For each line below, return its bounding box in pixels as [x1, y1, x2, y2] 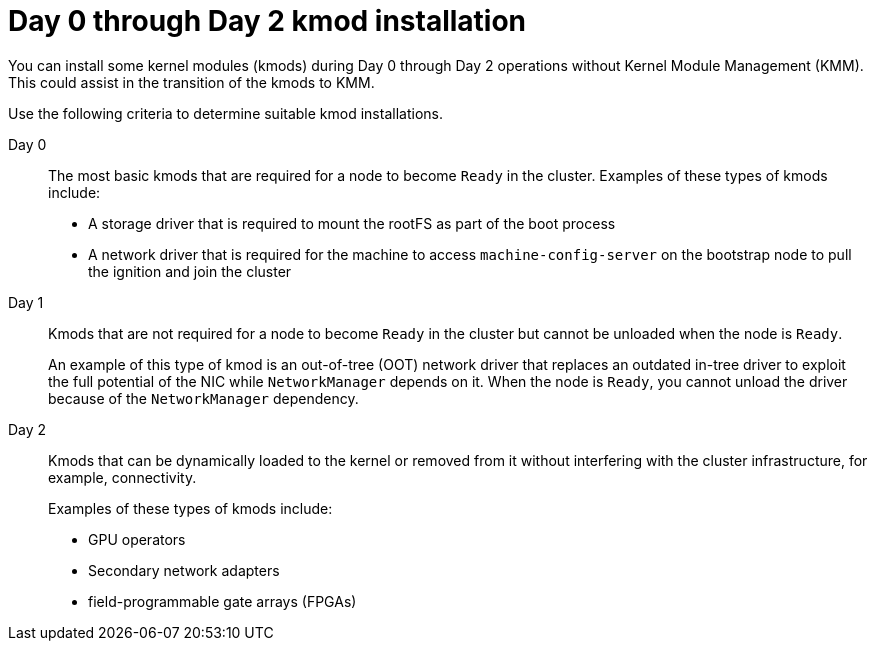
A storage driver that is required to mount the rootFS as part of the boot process [88, 214, 616, 232]
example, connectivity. [48, 468, 197, 486]
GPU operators [88, 530, 186, 548]
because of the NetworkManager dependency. [48, 389, 359, 407]
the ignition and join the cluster [88, 262, 292, 280]
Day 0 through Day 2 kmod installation [8, 4, 527, 38]
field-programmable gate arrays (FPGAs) [88, 592, 357, 610]
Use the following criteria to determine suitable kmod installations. [8, 104, 443, 122]
